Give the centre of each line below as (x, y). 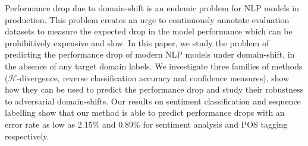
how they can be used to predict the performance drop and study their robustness (154, 89)
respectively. (27, 136)
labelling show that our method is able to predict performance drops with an (145, 112)
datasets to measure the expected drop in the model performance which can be (149, 31)
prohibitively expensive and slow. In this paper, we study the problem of (137, 42)
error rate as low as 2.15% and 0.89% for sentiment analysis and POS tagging (146, 124)
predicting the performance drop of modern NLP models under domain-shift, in (150, 54)
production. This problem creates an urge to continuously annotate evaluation (147, 19)
